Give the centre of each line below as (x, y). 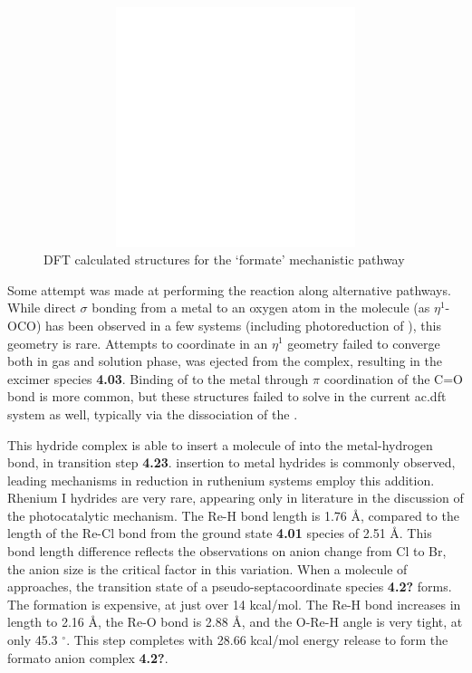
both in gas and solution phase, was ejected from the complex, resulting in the (225, 361)
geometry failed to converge (364, 343)
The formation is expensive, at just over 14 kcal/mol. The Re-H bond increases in (234, 604)
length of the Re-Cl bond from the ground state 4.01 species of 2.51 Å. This (220, 533)
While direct (42, 308)
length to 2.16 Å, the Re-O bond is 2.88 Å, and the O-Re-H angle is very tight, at (235, 622)
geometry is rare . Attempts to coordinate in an (138, 343)
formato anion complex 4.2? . (88, 657)
